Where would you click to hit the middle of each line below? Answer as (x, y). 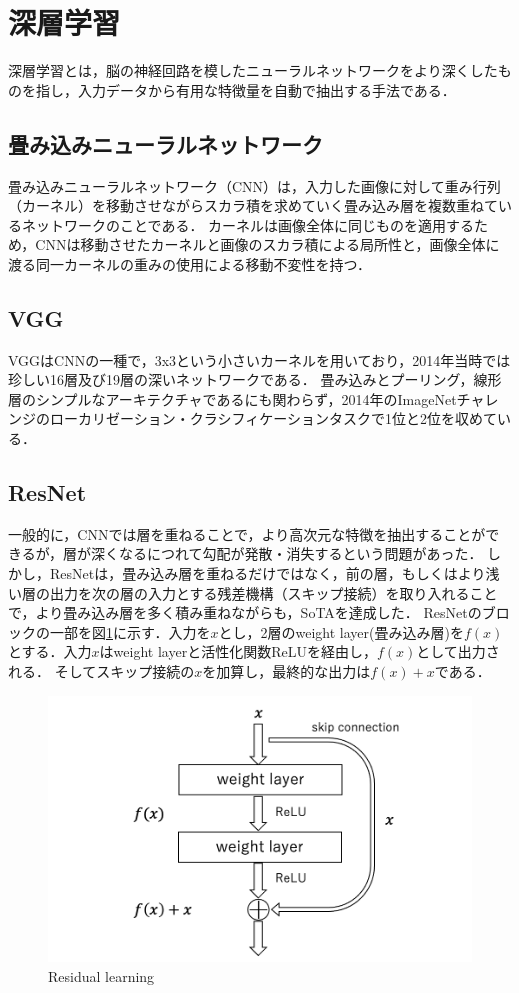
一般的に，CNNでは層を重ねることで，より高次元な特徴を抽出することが (247, 533)
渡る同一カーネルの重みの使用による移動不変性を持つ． (189, 263)
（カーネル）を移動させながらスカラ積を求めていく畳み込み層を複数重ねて (253, 205)
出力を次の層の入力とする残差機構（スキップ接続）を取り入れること (273, 592)
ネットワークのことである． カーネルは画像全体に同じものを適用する (248, 224)
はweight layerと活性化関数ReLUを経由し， (238, 651)
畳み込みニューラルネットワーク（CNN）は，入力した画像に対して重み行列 (254, 185)
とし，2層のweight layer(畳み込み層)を (341, 631)
